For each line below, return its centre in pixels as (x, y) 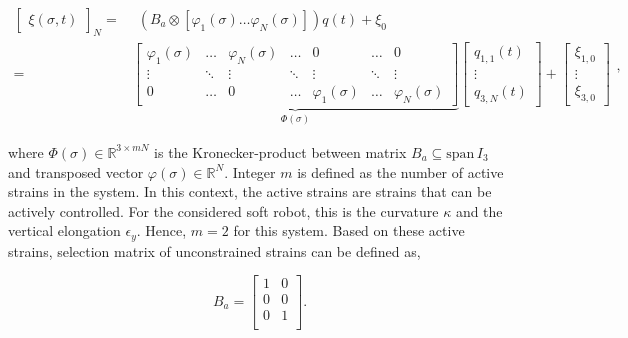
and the (479, 210)
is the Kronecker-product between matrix (280, 151)
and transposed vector (76, 171)
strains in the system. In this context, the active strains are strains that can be (250, 191)
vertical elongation (64, 230)
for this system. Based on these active (349, 230)
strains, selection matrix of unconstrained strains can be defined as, (214, 250)
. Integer (250, 171)
